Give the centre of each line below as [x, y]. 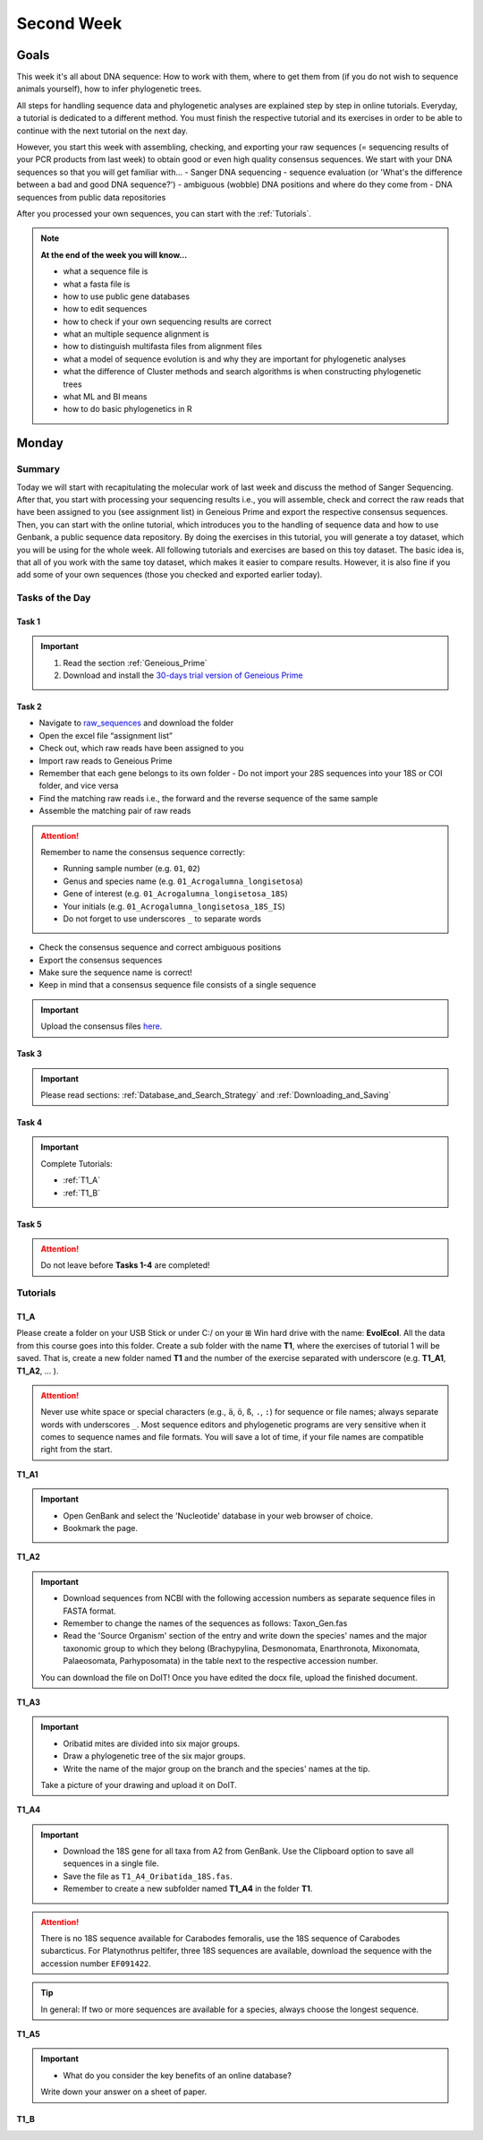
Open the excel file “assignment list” [106, 735]
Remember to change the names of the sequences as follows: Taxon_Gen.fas [205, 1623]
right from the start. [76, 1450]
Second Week [69, 23]
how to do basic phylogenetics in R [127, 409]
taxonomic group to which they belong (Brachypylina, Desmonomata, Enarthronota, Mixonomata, [241, 1648]
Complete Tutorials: [77, 1163]
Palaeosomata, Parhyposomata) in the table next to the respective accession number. [220, 1661]
